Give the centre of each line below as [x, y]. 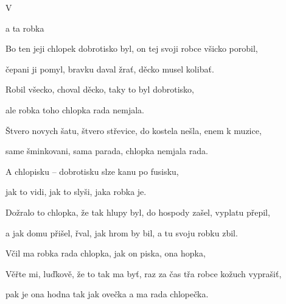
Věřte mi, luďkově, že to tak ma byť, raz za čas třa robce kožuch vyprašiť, [144, 273]
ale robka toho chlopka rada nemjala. [75, 109]
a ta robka [25, 28]
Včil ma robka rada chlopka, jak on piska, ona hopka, [106, 253]
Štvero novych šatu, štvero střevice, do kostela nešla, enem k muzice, [134, 130]
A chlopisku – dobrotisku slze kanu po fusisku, [92, 171]
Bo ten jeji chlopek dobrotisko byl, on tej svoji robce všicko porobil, [132, 48]
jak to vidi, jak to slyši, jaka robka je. [76, 192]
